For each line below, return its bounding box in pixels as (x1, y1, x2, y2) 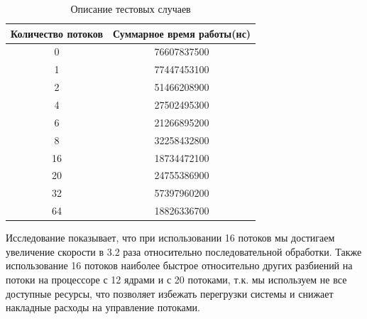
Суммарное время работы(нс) (113, 26, 251, 40)
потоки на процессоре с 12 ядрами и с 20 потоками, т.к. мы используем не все (6, 271, 347, 286)
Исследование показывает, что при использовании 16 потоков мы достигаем (6, 230, 335, 245)
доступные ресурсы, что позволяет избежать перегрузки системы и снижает (6, 286, 334, 301)
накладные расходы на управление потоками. (6, 300, 200, 315)
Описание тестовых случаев (70, 1, 191, 16)
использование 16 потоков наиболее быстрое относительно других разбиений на (6, 258, 353, 273)
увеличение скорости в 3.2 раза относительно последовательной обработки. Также (6, 244, 362, 259)
